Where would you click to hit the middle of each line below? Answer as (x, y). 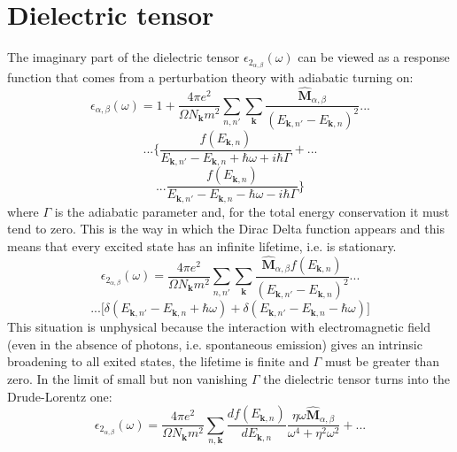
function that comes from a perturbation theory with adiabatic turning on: (210, 77)
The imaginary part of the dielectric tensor (124, 57)
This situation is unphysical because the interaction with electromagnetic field (219, 327)
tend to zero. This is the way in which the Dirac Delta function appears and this (226, 229)
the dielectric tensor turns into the (356, 378)
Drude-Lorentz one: (60, 396)
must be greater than (382, 361)
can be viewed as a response (374, 57)
